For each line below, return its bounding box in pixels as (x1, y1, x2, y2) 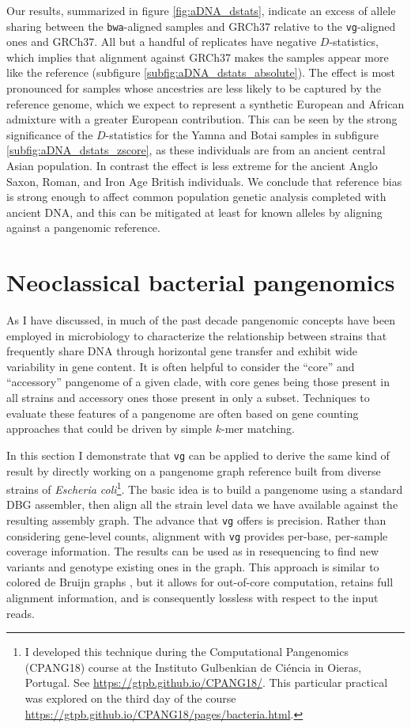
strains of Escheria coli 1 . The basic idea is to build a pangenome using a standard (6, 479, 403, 497)
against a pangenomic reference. (6, 219, 160, 236)
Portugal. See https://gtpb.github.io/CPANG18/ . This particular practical (25, 674, 388, 691)
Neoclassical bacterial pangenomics (6, 266, 395, 298)
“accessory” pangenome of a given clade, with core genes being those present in (6, 373, 390, 390)
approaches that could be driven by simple (6, 420, 213, 437)
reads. (6, 605, 35, 621)
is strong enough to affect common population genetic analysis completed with (6, 188, 386, 205)
